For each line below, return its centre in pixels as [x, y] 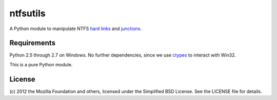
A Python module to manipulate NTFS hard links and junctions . [76, 29]
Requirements [33, 43]
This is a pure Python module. [41, 64]
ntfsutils [27, 13]
